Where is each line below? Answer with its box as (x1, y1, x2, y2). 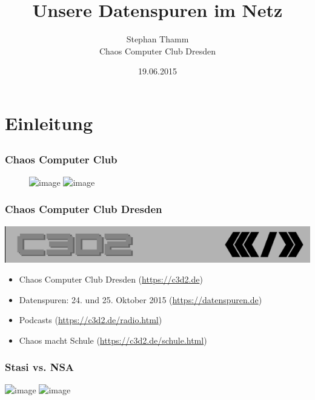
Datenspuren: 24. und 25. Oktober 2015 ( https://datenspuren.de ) (19, 293, 262, 306)
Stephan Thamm (126, 33, 189, 45)
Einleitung (5, 110, 93, 135)
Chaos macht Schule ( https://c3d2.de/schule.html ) (19, 333, 207, 346)
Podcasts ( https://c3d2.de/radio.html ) (19, 313, 162, 326)
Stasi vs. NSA (5, 359, 75, 375)
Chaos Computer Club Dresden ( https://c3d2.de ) (19, 273, 203, 286)
